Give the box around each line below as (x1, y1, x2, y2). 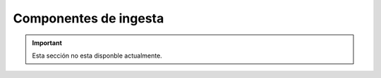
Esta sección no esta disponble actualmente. (32, 51, 162, 60)
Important (32, 39, 63, 47)
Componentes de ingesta (13, 11, 164, 26)
